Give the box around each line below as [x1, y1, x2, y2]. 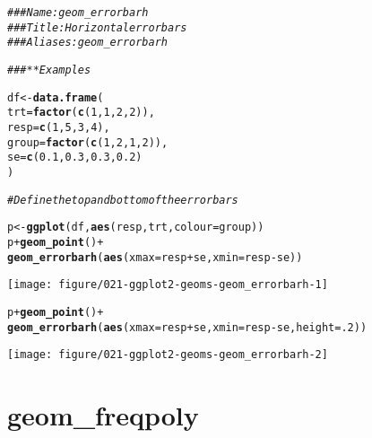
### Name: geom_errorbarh [7, 6, 149, 19]
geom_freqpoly [7, 397, 199, 433]
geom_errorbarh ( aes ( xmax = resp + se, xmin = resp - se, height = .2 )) [7, 320, 368, 334]
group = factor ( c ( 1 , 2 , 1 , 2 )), [7, 136, 169, 149]
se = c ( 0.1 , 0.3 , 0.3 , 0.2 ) [7, 151, 143, 164]
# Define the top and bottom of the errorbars [7, 193, 238, 206]
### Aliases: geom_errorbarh [7, 36, 168, 49]
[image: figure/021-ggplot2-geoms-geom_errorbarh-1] [7, 278, 328, 292]
